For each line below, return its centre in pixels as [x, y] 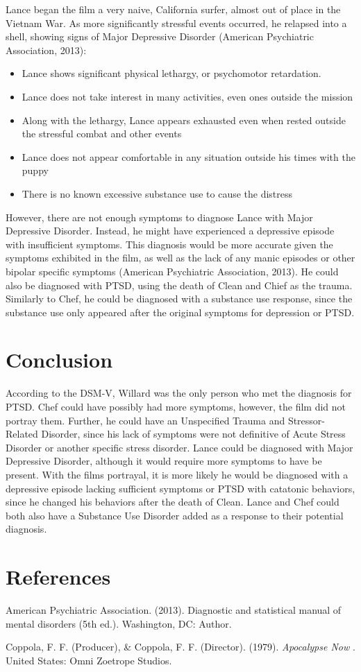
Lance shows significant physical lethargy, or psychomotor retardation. [171, 73]
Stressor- [307, 420]
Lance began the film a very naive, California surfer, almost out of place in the [173, 9]
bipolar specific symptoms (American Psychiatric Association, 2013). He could [172, 271]
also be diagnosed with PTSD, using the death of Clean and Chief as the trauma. [179, 285]
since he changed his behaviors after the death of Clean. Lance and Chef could [173, 502]
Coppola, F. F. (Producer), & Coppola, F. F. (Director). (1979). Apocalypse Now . [180, 647]
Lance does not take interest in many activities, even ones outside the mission [187, 96]
